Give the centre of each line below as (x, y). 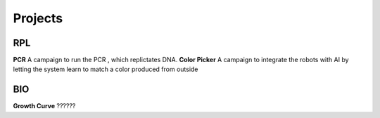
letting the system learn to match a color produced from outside (106, 69)
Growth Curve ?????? (44, 106)
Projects (38, 18)
